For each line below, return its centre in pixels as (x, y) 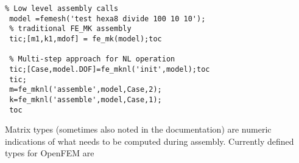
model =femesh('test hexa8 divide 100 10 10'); (107, 19)
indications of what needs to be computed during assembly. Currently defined (149, 141)
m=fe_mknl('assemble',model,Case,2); (86, 90)
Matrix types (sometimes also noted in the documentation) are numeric (138, 129)
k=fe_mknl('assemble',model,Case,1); (86, 99)
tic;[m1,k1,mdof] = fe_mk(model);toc (86, 39)
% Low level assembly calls (62, 9)
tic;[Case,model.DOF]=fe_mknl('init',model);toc (110, 69)
